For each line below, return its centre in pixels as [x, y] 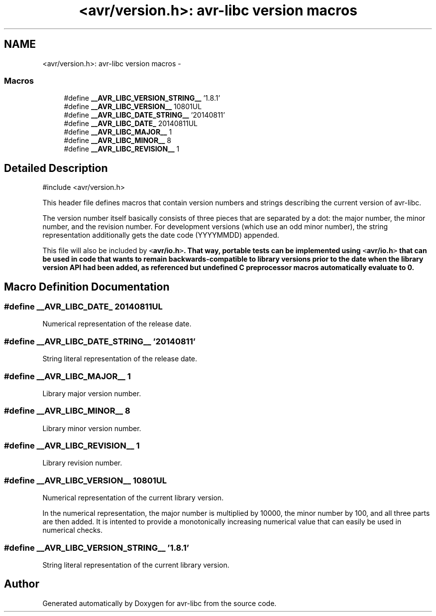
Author [22, 584]
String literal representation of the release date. [120, 359]
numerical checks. [73, 530]
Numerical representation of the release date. [117, 324]
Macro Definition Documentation [87, 287]
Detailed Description [56, 168]
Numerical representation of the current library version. [133, 498]
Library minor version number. [92, 428]
